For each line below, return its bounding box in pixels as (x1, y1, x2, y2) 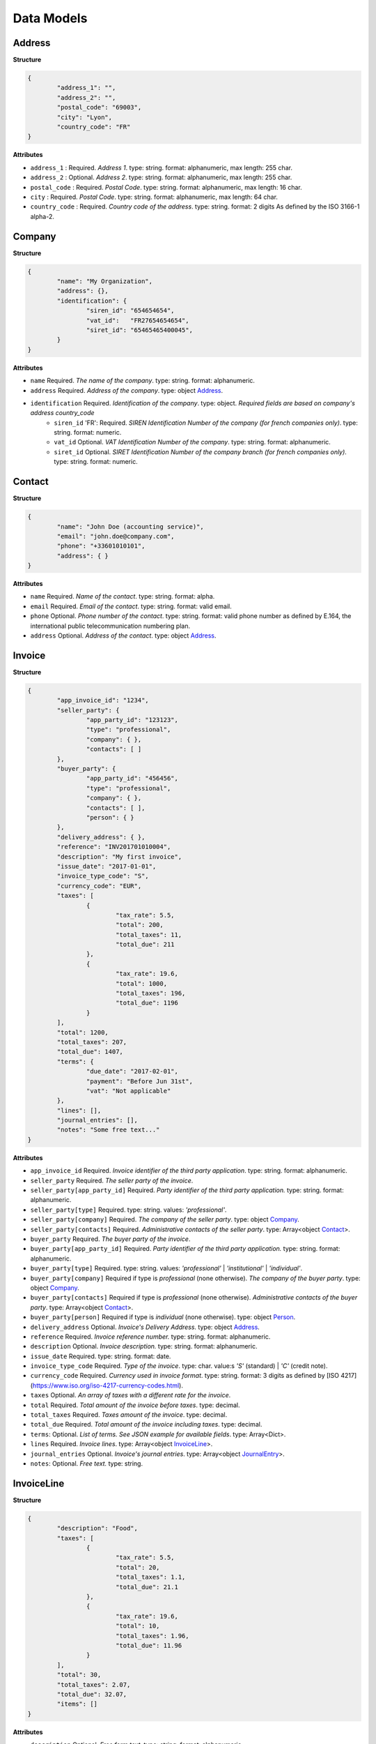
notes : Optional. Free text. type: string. (30, 1459, 143, 1468)
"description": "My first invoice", (56, 852, 182, 861)
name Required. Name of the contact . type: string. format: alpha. (30, 592, 215, 601)
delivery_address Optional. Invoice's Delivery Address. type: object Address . (30, 1323, 260, 1331)
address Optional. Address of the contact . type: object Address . (30, 631, 217, 640)
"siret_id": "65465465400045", (86, 326, 193, 334)
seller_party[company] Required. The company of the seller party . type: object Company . (30, 1215, 299, 1224)
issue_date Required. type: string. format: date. (30, 1352, 171, 1360)
